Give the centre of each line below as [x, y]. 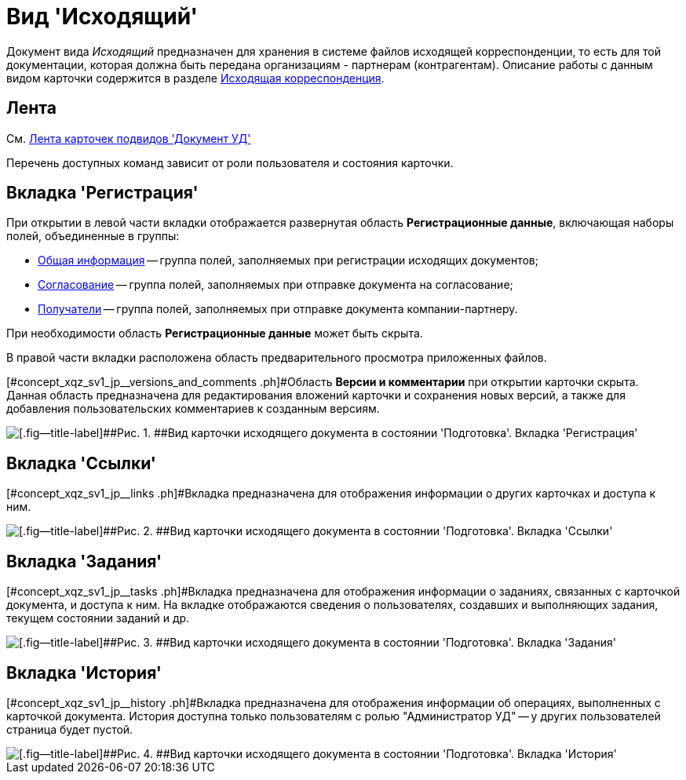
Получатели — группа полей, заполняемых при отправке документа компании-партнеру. [278, 309]
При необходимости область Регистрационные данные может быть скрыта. [215, 334]
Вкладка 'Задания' [84, 561]
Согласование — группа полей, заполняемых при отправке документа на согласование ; [275, 285]
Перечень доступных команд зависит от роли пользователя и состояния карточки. [230, 162]
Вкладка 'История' [84, 672]
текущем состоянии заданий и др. [98, 618]
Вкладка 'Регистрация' [102, 193]
